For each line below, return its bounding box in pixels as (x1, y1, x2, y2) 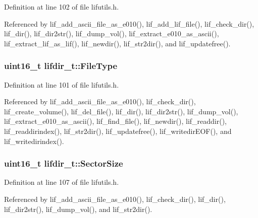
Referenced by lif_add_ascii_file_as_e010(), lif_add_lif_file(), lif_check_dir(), (4, 18, 254, 29)
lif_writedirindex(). (4, 135, 64, 146)
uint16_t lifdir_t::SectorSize (4, 157, 123, 170)
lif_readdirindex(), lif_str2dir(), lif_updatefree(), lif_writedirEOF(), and (4, 125, 232, 136)
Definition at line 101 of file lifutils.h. (4, 79, 119, 90)
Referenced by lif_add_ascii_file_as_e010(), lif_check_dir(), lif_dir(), (4, 193, 226, 204)
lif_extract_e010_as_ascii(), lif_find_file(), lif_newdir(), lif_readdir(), (4, 116, 227, 126)
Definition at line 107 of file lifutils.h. (4, 177, 119, 187)
